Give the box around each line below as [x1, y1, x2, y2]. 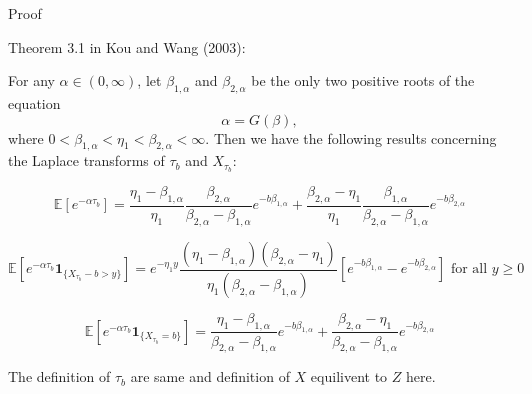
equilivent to [310, 366, 388, 387]
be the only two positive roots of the [251, 70, 475, 91]
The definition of [8, 366, 111, 387]
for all [450, 262, 488, 277]
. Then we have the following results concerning [205, 127, 497, 148]
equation [8, 92, 61, 113]
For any [8, 70, 55, 91]
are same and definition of [130, 366, 290, 387]
